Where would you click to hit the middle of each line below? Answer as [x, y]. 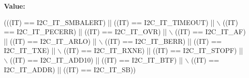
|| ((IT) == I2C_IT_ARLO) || [50, 41]
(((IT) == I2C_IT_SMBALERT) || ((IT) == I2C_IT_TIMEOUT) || [109, 22]
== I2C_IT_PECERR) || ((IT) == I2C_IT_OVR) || [85, 32]
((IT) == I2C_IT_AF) [211, 32]
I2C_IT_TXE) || [30, 50]
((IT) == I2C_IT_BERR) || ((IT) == [163, 41]
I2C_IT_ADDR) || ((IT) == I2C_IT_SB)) [70, 69]
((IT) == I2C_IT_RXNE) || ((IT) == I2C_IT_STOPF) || [153, 50]
